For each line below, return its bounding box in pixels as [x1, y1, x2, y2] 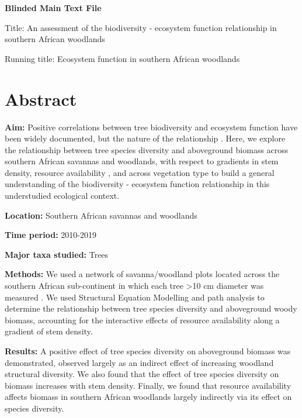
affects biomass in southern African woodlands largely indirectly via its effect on [5, 391, 292, 403]
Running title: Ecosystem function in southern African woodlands [5, 52, 240, 64]
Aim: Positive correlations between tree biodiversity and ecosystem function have [5, 120, 298, 133]
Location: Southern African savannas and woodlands [5, 209, 197, 221]
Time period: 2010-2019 [5, 229, 96, 241]
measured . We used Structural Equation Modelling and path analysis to [5, 291, 265, 303]
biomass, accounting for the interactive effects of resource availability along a [5, 313, 280, 326]
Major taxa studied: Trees [5, 248, 109, 260]
